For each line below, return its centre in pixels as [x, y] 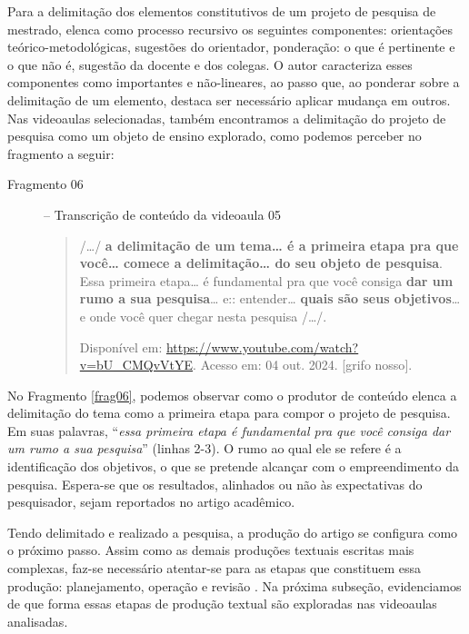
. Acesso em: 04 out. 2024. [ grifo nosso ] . [303, 365]
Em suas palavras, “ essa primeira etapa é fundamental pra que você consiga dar [229, 430]
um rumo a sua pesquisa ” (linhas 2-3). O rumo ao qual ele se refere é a [205, 448]
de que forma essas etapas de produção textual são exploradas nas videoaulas [222, 604]
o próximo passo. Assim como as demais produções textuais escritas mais [211, 550]
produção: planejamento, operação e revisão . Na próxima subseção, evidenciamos [234, 585]
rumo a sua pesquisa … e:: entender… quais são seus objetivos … [270, 298]
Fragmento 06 [45, 184]
